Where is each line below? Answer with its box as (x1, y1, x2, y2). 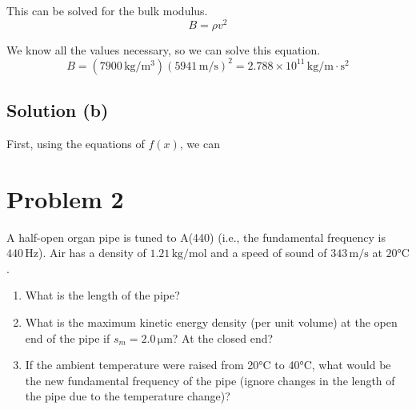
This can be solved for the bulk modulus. (6, 2, 208, 18)
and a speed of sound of (210, 244, 327, 261)
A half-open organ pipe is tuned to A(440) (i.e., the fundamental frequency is (6, 228, 386, 245)
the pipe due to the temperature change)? (25, 388, 230, 404)
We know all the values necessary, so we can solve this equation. (6, 41, 321, 58)
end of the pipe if (25, 329, 110, 346)
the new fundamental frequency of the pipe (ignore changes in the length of (25, 372, 395, 388)
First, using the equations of (6, 135, 145, 151)
